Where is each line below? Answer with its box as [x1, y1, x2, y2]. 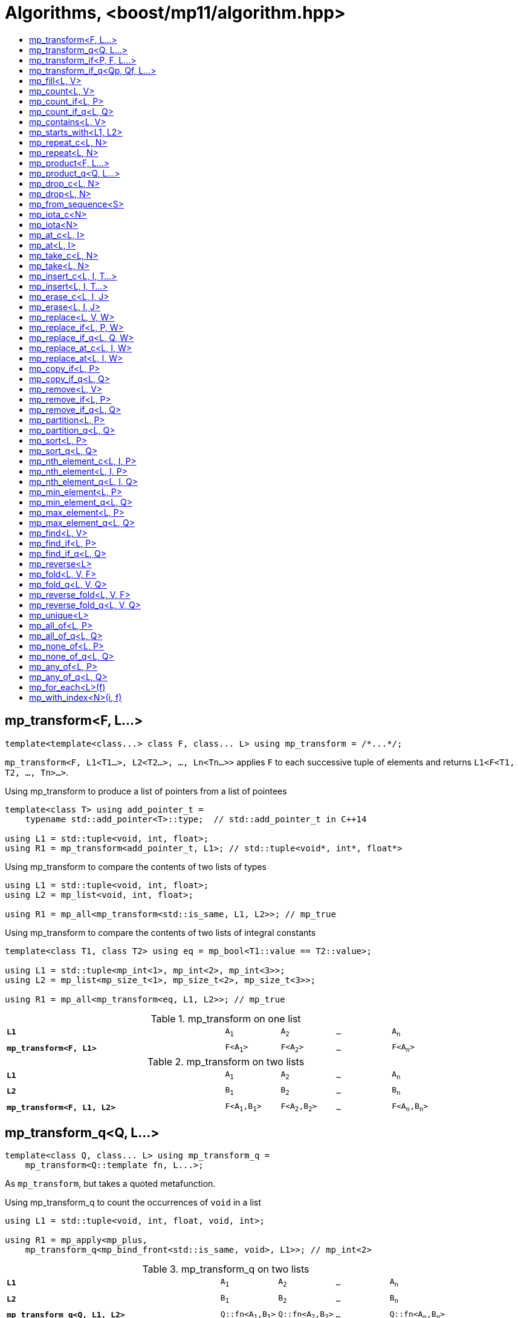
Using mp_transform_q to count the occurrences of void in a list [5, 1197, 262, 1208]
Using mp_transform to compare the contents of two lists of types [5, 861, 267, 872]
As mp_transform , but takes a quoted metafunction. [5, 1178, 216, 1189]
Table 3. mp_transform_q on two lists [142, 1263, 309, 1276]
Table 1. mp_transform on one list [151, 1012, 301, 1025]
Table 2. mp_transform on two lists [147, 1055, 305, 1068]
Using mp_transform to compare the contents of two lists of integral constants [5, 927, 316, 938]
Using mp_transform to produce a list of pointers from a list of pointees [5, 785, 287, 796]
